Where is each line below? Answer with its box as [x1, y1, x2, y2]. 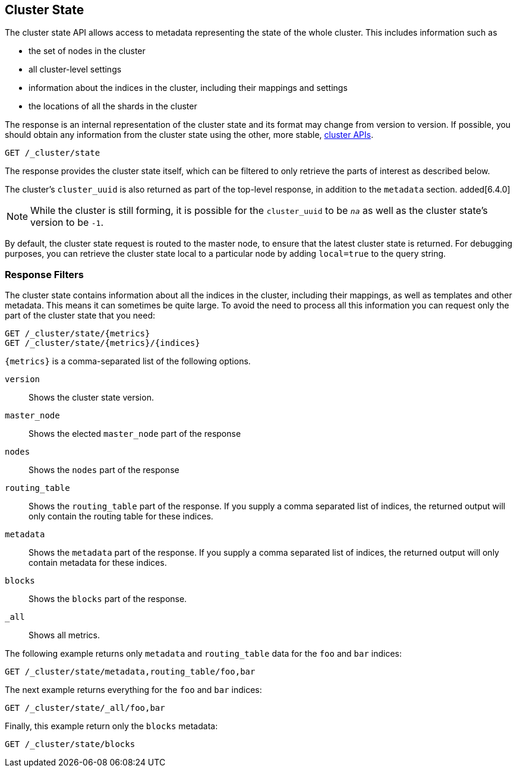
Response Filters [5, 268, 84, 281]
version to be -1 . [30, 216, 104, 229]
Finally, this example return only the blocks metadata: [5, 721, 218, 732]
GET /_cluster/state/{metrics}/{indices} [5, 338, 200, 348]
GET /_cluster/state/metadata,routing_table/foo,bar [5, 667, 256, 677]
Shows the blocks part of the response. [29, 594, 187, 604]
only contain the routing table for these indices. [29, 511, 213, 522]
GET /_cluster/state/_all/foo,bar [5, 703, 165, 713]
